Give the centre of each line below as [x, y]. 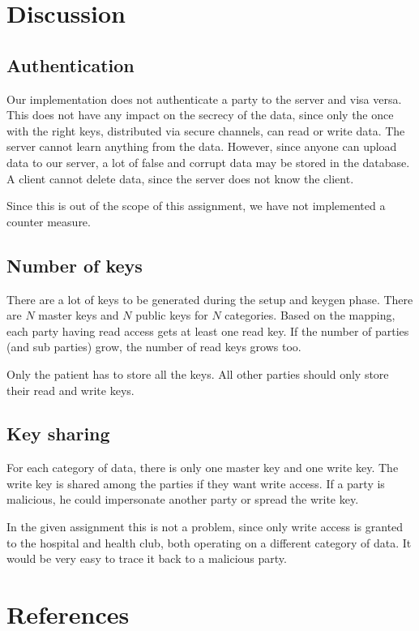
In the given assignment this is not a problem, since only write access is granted [205, 527]
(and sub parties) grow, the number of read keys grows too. [154, 347]
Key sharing [58, 434]
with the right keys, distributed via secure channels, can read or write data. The [206, 130]
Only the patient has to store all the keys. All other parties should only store [198, 373]
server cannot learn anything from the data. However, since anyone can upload [202, 146]
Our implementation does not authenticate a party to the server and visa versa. [204, 99]
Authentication [71, 64]
